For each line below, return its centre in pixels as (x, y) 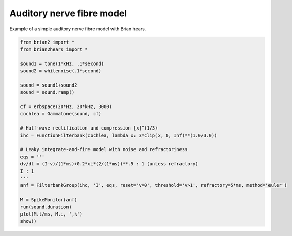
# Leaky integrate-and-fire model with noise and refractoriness (104, 149)
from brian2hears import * (54, 49)
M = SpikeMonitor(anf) (49, 200)
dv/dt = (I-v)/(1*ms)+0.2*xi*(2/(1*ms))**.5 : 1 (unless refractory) (109, 164)
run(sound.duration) (46, 207)
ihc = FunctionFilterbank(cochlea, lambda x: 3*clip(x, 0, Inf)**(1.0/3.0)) (119, 135)
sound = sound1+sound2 (49, 85)
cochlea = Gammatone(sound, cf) (61, 114)
